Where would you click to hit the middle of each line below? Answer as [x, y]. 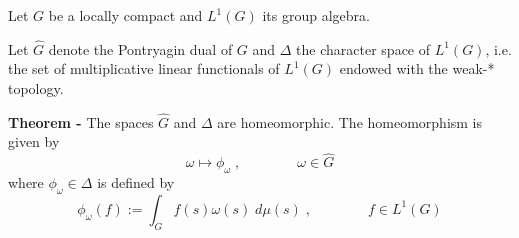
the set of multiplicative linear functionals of [144, 68]
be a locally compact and [125, 15]
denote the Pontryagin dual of [140, 48]
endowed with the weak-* [417, 68]
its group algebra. [316, 15]
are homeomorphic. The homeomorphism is [350, 121]
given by [34, 141]
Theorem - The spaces [81, 121]
